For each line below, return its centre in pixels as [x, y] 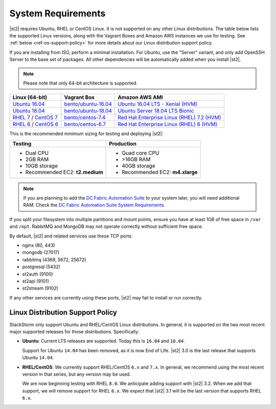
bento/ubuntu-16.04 [88, 104]
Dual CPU [37, 153]
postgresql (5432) [41, 267]
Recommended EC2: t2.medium [64, 172]
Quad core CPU [141, 153]
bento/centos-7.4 [85, 118]
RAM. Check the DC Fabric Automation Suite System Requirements [94, 205]
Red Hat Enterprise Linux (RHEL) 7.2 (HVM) [169, 118]
